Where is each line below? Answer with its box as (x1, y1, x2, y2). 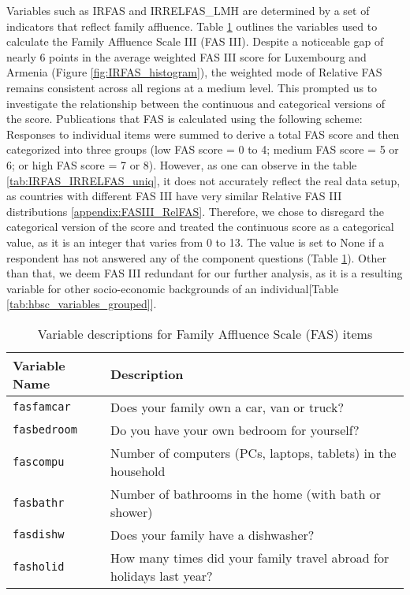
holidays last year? (110, 566, 213, 585)
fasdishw (13, 528, 65, 541)
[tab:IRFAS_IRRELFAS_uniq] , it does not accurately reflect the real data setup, (6, 172, 401, 188)
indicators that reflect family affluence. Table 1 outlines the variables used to (6, 17, 378, 34)
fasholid (13, 560, 65, 573)
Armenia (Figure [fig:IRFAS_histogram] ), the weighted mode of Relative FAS (6, 64, 382, 80)
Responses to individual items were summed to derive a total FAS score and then (6, 125, 400, 142)
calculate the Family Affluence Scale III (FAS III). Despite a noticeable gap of (6, 33, 384, 50)
